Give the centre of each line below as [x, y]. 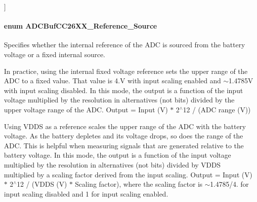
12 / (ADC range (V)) [217, 109]
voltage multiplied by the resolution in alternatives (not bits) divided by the [119, 100]
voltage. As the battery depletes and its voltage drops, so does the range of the [124, 136]
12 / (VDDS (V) [42, 184]
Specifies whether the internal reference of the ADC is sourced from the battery [125, 45]
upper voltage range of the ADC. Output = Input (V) [86, 109]
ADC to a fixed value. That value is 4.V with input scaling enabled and [113, 81]
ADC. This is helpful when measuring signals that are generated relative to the [124, 145]
